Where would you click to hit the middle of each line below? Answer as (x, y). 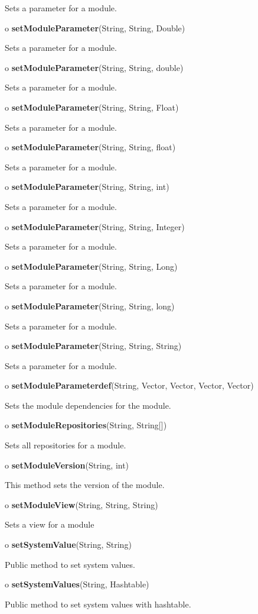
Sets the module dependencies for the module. (88, 405)
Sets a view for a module (50, 524)
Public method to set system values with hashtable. (98, 604)
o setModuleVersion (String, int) (67, 465)
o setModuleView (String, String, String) (81, 504)
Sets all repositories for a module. (66, 445)
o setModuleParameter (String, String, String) (93, 346)
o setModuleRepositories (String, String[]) (86, 425)
